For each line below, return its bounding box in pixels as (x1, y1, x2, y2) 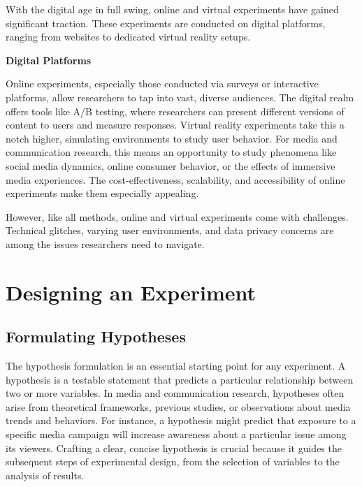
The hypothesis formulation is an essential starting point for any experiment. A (6, 358, 346, 373)
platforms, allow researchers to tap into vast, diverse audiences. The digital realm (6, 89, 354, 104)
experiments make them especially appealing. (6, 186, 199, 201)
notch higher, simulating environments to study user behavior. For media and (6, 131, 338, 145)
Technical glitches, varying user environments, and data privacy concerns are (6, 223, 334, 238)
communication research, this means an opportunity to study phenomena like (6, 145, 337, 159)
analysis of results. (6, 467, 85, 482)
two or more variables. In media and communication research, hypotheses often (6, 386, 345, 400)
